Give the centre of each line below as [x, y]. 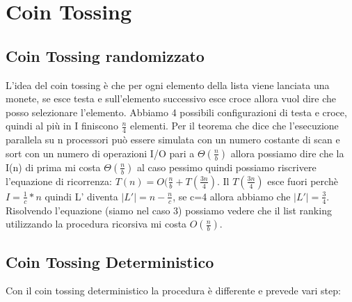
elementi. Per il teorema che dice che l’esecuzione [234, 126]
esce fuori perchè [303, 181]
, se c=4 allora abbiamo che [232, 196]
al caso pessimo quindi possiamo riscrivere [226, 167]
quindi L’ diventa [81, 196]
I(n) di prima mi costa [53, 167]
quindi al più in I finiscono [62, 126]
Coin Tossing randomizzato [105, 55]
